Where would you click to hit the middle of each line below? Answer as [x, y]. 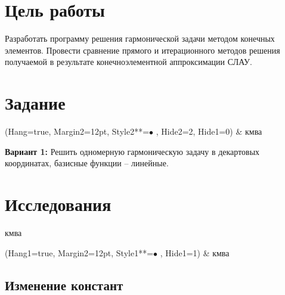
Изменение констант [64, 285]
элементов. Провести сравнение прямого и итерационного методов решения [142, 50]
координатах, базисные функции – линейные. [87, 163]
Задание [35, 103]
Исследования [58, 204]
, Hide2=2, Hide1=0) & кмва [209, 131]
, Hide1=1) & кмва [195, 252]
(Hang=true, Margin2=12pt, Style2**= [77, 131]
